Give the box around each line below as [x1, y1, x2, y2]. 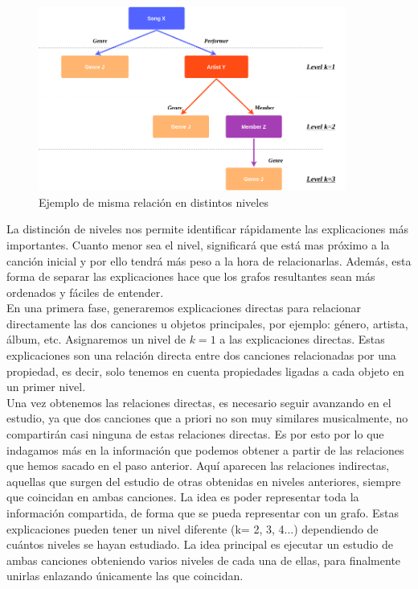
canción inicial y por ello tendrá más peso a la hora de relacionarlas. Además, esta [6, 252, 412, 269]
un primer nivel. [6, 378, 86, 395]
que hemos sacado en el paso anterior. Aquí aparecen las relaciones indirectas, [6, 457, 390, 474]
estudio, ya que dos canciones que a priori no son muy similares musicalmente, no [6, 410, 408, 426]
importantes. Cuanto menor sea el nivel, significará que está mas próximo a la [6, 236, 390, 253]
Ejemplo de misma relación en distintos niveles [39, 193, 268, 210]
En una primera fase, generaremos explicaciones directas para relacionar [6, 299, 362, 316]
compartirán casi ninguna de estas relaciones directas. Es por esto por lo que [6, 426, 384, 443]
